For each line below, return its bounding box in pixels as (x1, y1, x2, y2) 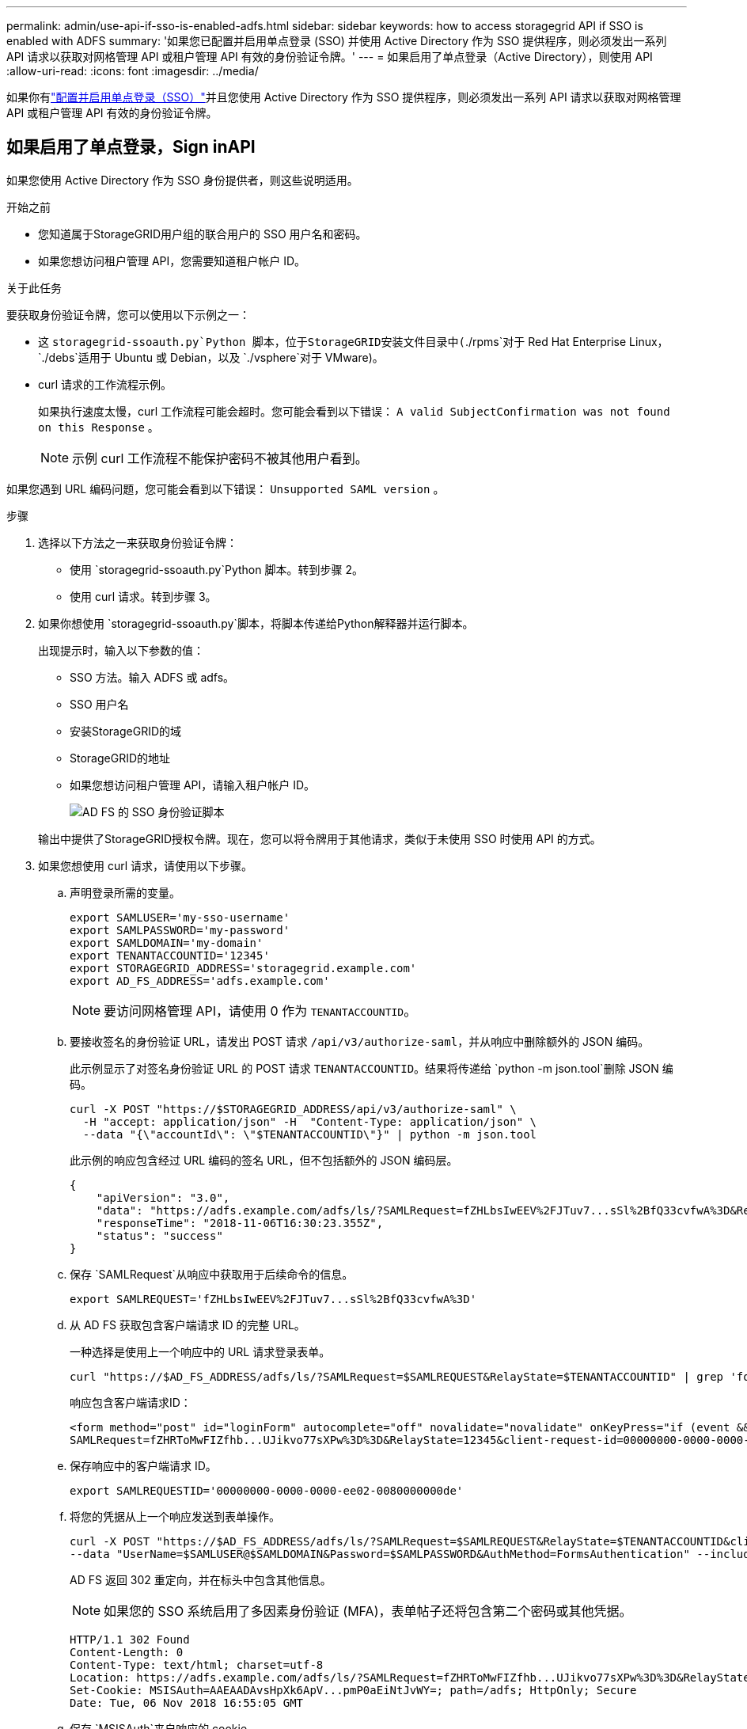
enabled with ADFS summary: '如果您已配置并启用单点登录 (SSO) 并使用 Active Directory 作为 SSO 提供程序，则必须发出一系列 (6, 34, 667, 47)
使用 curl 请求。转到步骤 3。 (70, 589, 217, 603)
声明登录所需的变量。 (70, 885, 180, 899)
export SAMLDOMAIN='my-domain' (70, 936, 264, 949)
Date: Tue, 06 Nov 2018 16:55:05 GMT (70, 1696, 304, 1709)
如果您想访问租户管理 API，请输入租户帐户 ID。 (70, 777, 316, 792)
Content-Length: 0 (70, 1645, 184, 1659)
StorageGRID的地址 (70, 750, 171, 765)
